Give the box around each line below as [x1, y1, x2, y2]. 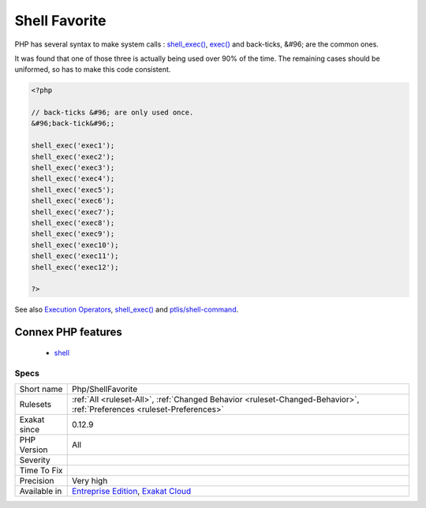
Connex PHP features [14, 326, 122, 339]
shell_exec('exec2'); [31, 152, 115, 161]
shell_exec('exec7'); [31, 207, 115, 216]
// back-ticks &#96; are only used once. [31, 108, 194, 118]
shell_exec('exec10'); [31, 241, 119, 249]
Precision [19, 475, 54, 486]
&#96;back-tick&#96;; [31, 119, 115, 128]
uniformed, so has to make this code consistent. [14, 65, 171, 74]
